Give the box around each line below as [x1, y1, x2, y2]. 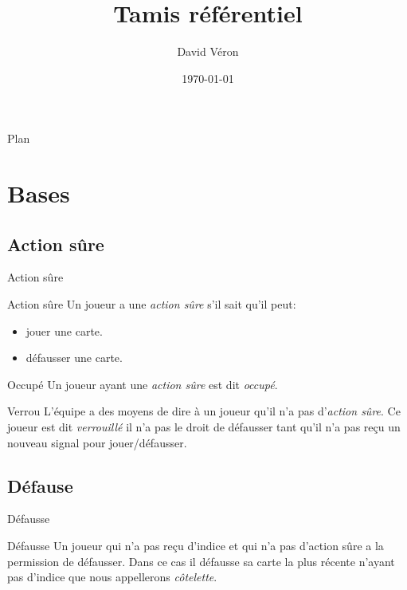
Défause [7, 473, 73, 498]
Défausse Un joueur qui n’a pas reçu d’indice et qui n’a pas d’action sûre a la [7, 537, 384, 554]
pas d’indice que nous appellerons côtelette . [7, 568, 217, 585]
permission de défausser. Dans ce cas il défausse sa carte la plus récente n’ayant [7, 553, 395, 569]
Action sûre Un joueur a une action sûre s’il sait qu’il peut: [7, 296, 296, 313]
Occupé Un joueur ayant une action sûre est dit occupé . [7, 376, 278, 392]
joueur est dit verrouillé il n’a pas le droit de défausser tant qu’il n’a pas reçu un [7, 419, 401, 435]
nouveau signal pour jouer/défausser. [7, 434, 187, 450]
